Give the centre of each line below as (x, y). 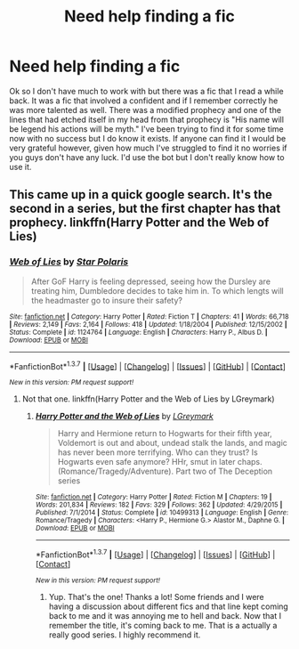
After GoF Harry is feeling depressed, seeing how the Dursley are (151, 281)
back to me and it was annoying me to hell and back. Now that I (165, 615)
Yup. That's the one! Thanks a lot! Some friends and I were (156, 596)
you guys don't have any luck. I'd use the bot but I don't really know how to (147, 157)
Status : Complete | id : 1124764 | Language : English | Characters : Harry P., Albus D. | (138, 332)
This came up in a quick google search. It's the (141, 195)
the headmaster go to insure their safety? (106, 300)
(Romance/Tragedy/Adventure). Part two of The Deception (165, 471)
